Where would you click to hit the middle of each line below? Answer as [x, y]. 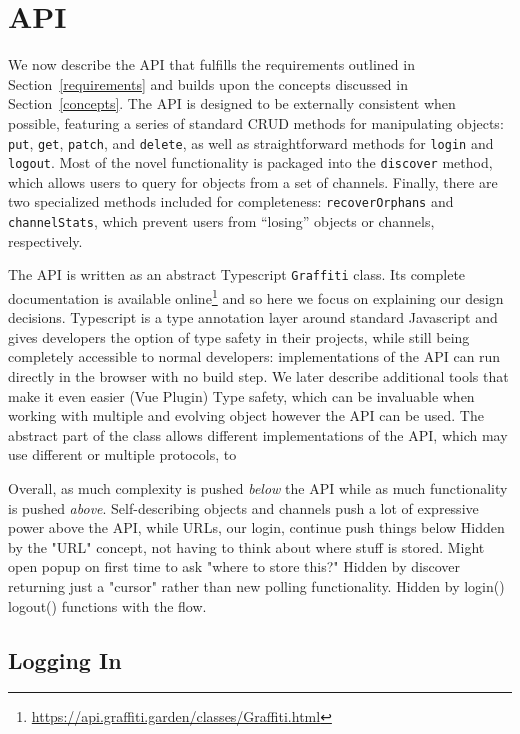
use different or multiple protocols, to [122, 454]
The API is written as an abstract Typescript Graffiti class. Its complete [237, 274]
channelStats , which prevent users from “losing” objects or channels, [221, 221]
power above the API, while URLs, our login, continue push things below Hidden [256, 527]
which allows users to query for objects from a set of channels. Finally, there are [253, 181]
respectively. [45, 240]
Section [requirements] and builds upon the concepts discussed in [208, 83]
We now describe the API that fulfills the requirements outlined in [211, 64]
